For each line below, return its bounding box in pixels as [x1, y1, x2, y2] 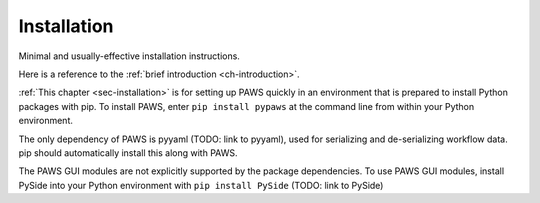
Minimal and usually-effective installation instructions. [18, 50, 240, 62]
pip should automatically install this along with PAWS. [18, 146, 238, 159]
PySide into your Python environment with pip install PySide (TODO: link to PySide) [18, 179, 384, 191]
